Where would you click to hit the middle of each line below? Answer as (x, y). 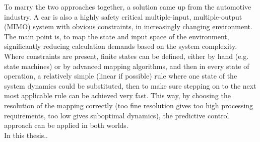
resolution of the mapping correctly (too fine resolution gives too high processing (129, 105)
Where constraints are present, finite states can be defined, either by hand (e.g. (126, 56)
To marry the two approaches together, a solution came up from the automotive (128, 7)
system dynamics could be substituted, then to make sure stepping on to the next (130, 85)
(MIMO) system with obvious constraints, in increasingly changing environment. (128, 26)
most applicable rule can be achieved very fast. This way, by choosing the (117, 95)
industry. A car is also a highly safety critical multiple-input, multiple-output (123, 16)
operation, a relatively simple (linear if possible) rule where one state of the (121, 76)
